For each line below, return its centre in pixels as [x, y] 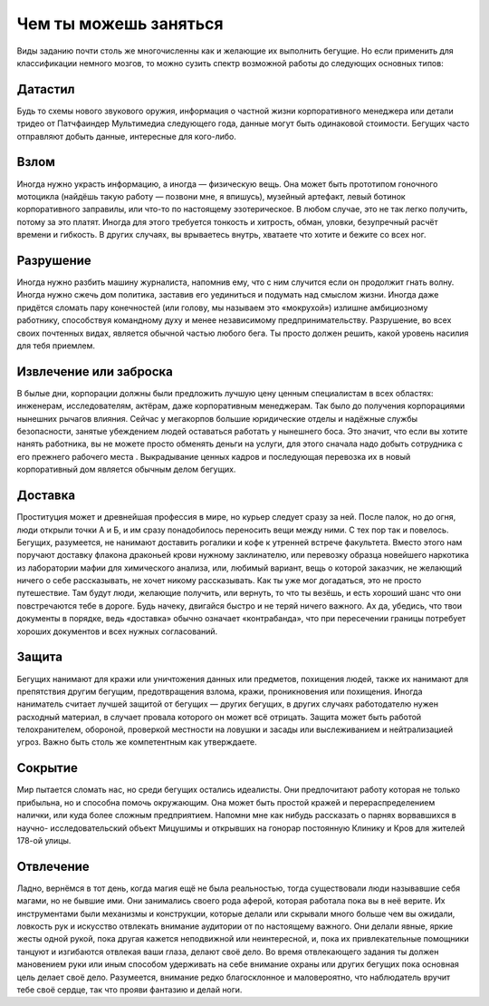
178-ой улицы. [44, 840]
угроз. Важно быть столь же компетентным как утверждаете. [137, 742]
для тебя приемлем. [56, 346]
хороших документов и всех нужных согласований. [117, 631]
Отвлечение [53, 866]
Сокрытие [48, 768]
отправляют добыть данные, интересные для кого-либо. [127, 136]
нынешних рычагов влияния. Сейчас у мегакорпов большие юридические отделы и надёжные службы [217, 418]
